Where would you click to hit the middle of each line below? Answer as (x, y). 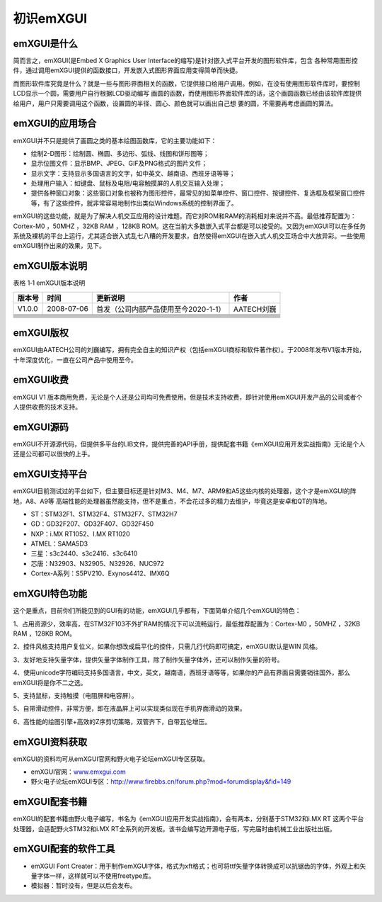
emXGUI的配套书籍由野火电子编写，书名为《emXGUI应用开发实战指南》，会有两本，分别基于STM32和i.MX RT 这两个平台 (189, 819)
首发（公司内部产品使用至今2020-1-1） (161, 309)
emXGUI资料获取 (50, 742)
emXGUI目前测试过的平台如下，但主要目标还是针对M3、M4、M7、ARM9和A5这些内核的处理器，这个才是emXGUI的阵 (185, 491)
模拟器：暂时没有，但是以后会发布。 (83, 886)
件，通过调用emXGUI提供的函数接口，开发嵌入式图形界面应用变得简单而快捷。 (127, 70)
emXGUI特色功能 (50, 594)
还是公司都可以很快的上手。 (53, 454)
